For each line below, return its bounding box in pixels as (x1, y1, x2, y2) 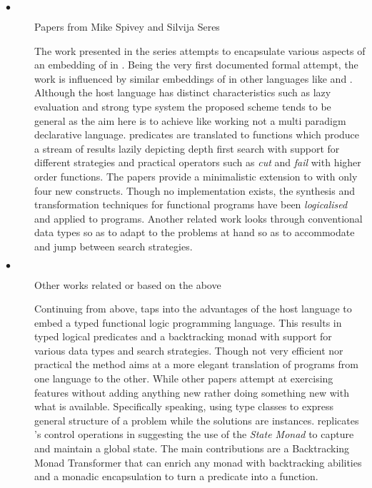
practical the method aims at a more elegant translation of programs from (34, 357, 358, 372)
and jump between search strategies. (34, 238, 193, 253)
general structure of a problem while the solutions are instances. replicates (34, 412, 359, 427)
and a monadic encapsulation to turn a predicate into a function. (34, 469, 318, 484)
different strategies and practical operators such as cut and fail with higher (34, 155, 361, 170)
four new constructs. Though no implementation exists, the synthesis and (34, 183, 356, 198)
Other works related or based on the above (34, 277, 221, 292)
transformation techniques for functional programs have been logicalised (34, 197, 348, 212)
